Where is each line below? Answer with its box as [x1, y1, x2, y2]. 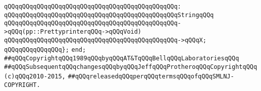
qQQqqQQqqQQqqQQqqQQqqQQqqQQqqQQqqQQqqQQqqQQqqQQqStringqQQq [4, 11, 214, 19]
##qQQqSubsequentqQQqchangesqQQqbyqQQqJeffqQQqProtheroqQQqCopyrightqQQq [4, 63, 257, 70]
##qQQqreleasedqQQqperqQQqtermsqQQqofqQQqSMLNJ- [68, 73, 234, 80]
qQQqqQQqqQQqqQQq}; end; [4, 46, 86, 54]
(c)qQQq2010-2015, [4, 73, 66, 80]
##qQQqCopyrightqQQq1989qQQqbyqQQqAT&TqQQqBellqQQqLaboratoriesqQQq [4, 54, 239, 62]
